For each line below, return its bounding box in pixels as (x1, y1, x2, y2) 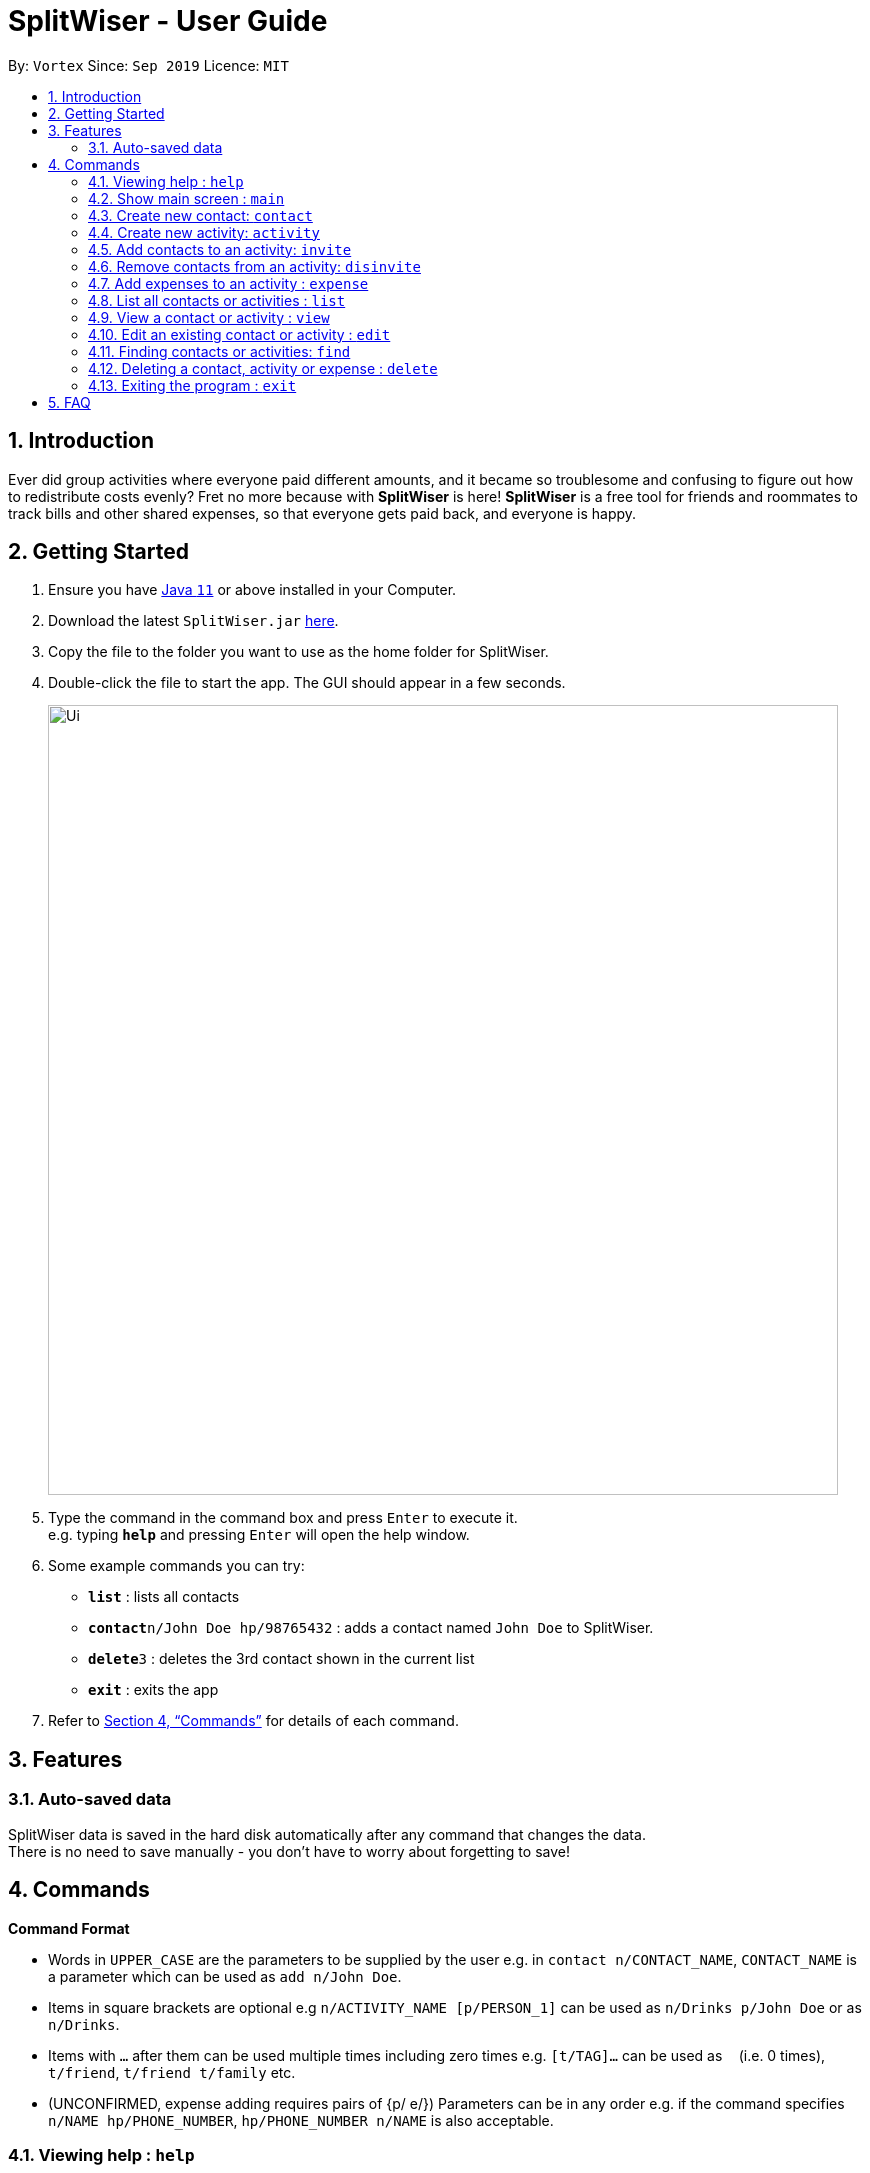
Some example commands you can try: (48, 1557, 305, 1575)
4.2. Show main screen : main (88, 189, 285, 207)
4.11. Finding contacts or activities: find (88, 342, 351, 360)
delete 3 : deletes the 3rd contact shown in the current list (88, 1650, 475, 1668)
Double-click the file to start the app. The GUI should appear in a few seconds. (48, 674, 566, 692)
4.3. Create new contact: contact (88, 206, 313, 224)
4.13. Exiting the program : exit (88, 376, 297, 394)
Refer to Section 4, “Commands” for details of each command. (48, 1712, 459, 1730)
